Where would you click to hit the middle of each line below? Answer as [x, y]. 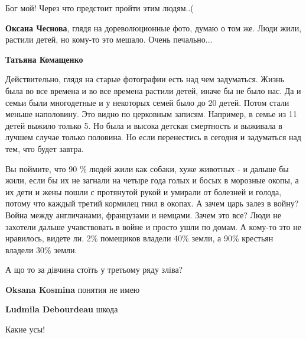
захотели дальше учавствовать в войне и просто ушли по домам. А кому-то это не [153, 226]
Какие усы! [25, 329]
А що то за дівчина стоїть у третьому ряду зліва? [94, 269]
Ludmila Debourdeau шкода [62, 309]
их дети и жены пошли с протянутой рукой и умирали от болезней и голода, [144, 191]
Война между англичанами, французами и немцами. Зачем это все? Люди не [143, 214]
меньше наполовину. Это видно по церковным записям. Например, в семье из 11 [151, 114]
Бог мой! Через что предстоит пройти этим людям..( [100, 8]
